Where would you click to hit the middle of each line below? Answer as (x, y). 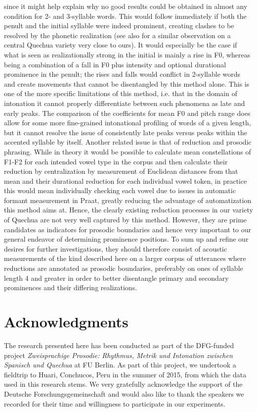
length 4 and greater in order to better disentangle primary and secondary (116, 278)
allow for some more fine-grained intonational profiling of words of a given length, (128, 123)
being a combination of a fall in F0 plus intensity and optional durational (115, 64)
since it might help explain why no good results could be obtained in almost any (126, 6)
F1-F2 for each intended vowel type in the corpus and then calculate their (116, 161)
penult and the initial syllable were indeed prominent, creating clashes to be (119, 26)
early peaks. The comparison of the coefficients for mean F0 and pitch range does (127, 113)
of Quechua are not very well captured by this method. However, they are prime (126, 220)
